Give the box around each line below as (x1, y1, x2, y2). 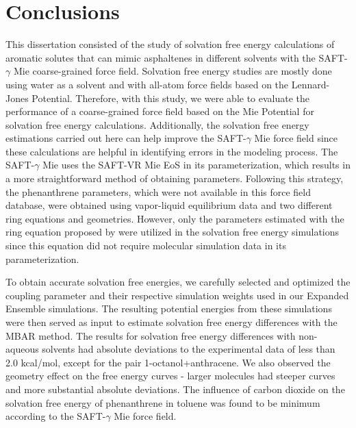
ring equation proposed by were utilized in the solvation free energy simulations (5, 225, 340, 239)
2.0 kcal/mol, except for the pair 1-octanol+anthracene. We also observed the (5, 355, 331, 369)
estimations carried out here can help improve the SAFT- (5, 131, 246, 145)
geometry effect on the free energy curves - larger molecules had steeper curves (5, 368, 335, 383)
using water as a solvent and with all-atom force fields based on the (5, 77, 289, 91)
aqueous (5, 342, 39, 356)
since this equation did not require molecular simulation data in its (5, 238, 286, 253)
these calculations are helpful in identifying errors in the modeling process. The (5, 144, 338, 158)
